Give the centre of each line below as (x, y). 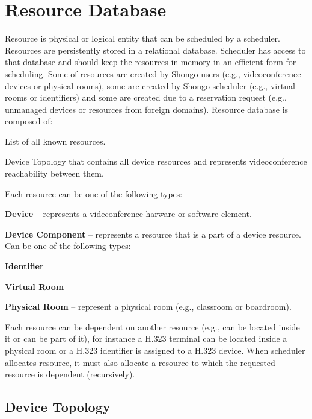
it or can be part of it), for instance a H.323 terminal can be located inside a (146, 339)
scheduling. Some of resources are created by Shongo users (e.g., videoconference (153, 73)
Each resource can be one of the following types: (94, 193)
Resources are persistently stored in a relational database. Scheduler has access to (155, 50)
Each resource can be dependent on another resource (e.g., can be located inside (152, 326)
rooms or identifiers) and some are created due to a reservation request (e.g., (146, 97)
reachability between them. (54, 173)
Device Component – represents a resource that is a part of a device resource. (153, 234)
